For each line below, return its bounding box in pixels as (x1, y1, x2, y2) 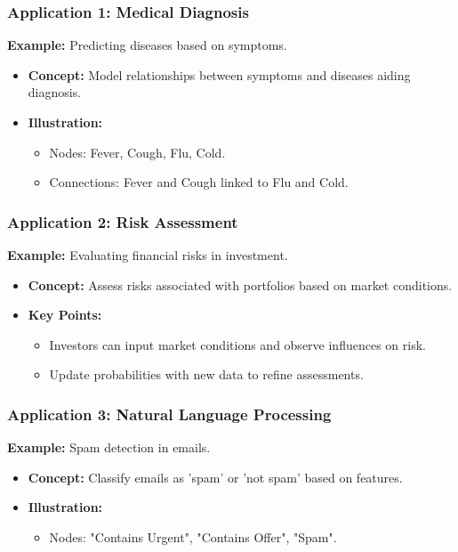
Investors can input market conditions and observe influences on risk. (49, 335, 426, 353)
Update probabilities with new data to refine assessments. (49, 365, 364, 384)
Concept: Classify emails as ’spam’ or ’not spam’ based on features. (28, 467, 403, 486)
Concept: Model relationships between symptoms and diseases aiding (28, 65, 411, 84)
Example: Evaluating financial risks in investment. (7, 246, 288, 264)
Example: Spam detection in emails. (7, 438, 211, 457)
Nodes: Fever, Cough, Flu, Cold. (49, 142, 226, 161)
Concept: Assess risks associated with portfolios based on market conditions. (28, 275, 453, 294)
